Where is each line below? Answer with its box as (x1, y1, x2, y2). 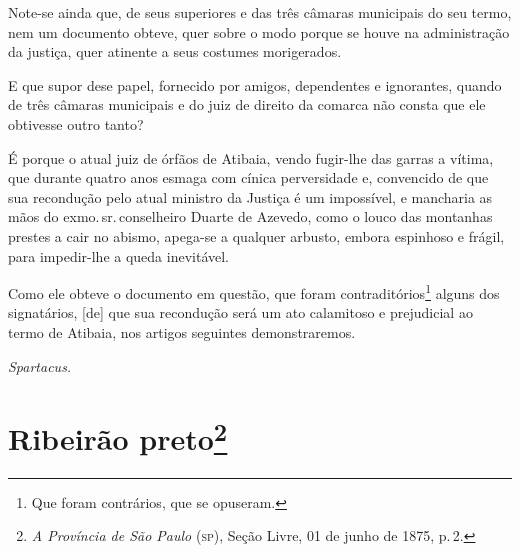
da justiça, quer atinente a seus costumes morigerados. (8, 41, 342, 62)
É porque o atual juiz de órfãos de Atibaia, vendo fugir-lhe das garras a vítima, (8, 147, 494, 168)
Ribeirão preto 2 (8, 414, 228, 459)
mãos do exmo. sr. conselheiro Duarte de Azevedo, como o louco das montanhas (8, 206, 493, 227)
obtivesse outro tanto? (8, 113, 144, 134)
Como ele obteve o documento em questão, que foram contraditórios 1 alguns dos (8, 280, 500, 303)
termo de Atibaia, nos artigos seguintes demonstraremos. (8, 321, 356, 342)
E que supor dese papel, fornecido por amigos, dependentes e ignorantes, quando (8, 74, 502, 95)
